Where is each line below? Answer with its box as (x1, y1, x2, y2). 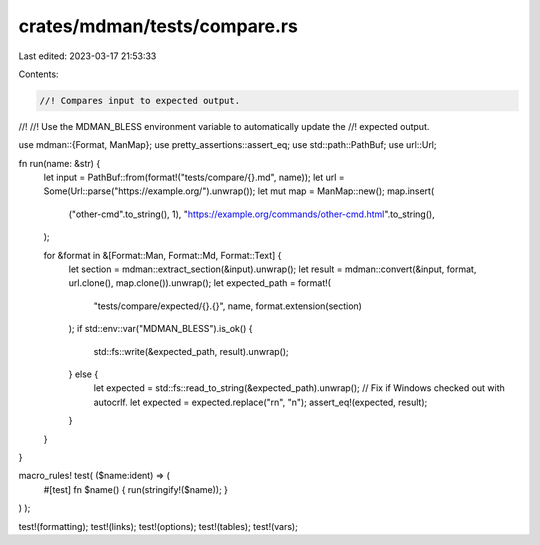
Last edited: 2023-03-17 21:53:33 (18, 50, 157, 62)
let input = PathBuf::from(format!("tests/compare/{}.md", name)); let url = (43, 171, 345, 184)
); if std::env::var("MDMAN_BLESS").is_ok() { (68, 323, 253, 335)
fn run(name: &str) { (18, 157, 101, 169)
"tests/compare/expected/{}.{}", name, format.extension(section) (93, 300, 362, 312)
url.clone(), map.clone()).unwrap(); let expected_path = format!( (68, 277, 332, 289)
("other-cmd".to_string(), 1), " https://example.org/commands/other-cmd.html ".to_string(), (68, 208, 435, 220)
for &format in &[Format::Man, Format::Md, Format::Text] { (43, 249, 282, 261)
